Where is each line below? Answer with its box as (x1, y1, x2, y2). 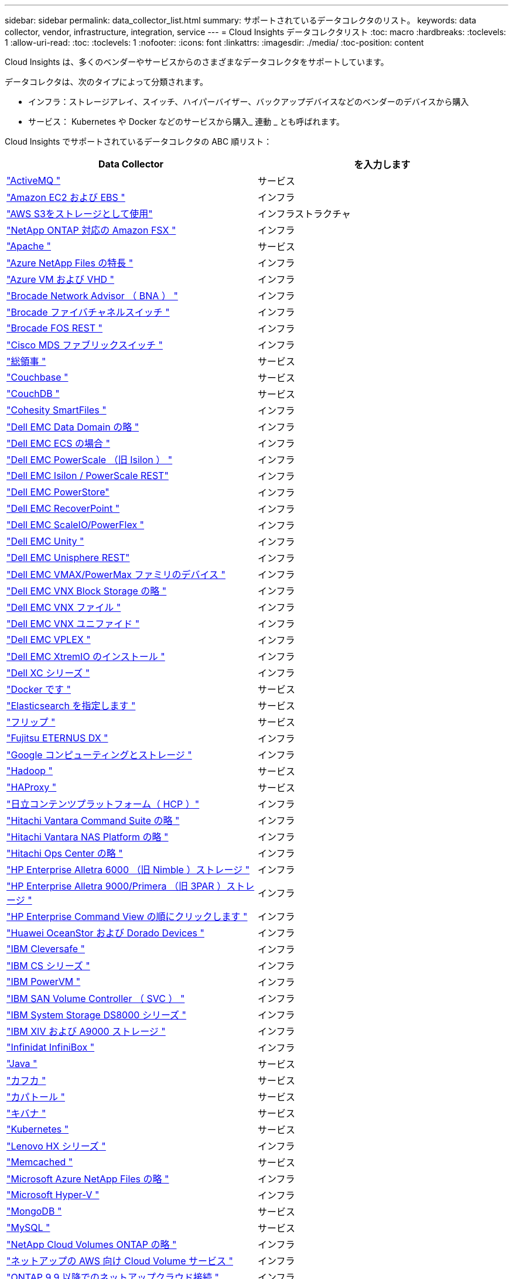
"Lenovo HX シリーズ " (6, 1140, 106, 1152)
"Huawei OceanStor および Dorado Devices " (6, 927, 204, 939)
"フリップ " (6, 716, 56, 728)
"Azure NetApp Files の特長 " (6, 257, 134, 269)
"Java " (6, 1058, 37, 1069)
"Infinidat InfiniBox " (6, 1041, 95, 1053)
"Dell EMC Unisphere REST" (6, 552, 130, 563)
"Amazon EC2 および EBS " (6, 191, 125, 203)
